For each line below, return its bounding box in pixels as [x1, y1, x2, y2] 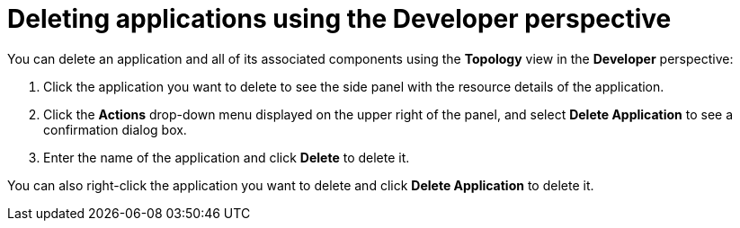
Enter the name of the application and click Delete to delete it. [43, 149, 410, 165]
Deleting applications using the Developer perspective [7, 4, 672, 34]
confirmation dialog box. [43, 121, 187, 137]
